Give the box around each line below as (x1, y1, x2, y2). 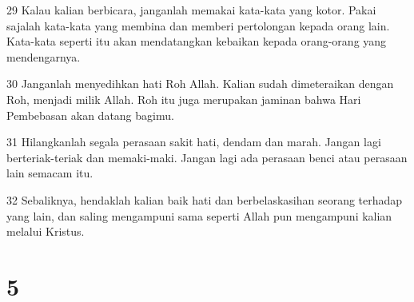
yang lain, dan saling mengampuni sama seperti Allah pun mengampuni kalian (6, 207, 392, 224)
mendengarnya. (6, 48, 81, 65)
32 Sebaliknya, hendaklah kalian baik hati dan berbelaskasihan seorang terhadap (6, 191, 403, 208)
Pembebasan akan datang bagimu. (6, 106, 174, 123)
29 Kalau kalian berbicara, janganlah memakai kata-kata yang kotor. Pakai (6, 2, 376, 18)
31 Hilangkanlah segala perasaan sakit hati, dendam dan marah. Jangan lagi (6, 133, 381, 150)
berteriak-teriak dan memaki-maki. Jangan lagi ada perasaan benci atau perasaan (6, 149, 408, 165)
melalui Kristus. (6, 223, 85, 240)
